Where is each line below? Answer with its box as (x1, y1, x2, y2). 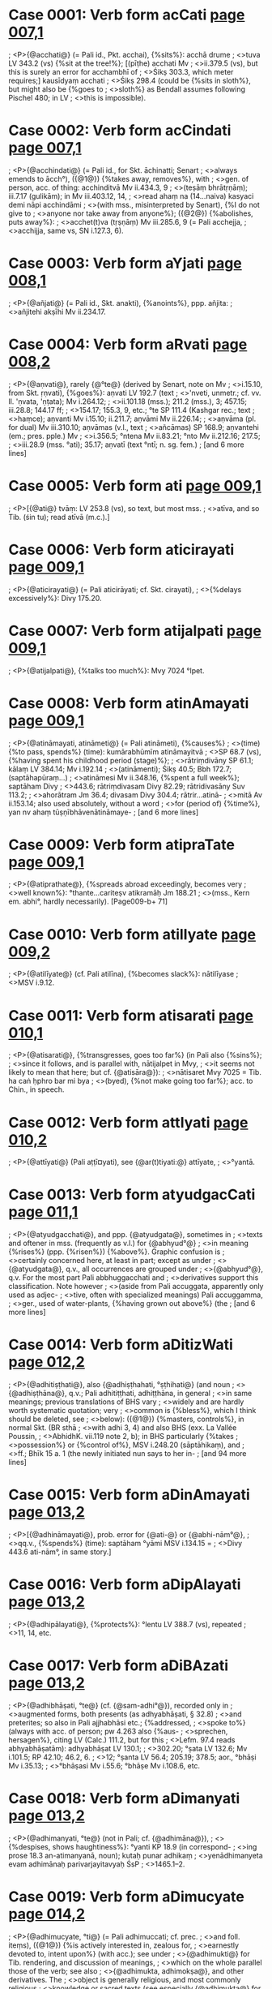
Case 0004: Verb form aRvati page (8, 335, 248, 354)
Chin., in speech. (8, 1085, 65, 1094)
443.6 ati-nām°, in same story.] (8, 1547, 112, 1557)
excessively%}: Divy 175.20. (8, 593, 102, 603)
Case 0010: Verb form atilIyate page (8, 925, 257, 943)
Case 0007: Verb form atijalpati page (8, 621, 261, 640)
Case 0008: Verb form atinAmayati (8, 694, 249, 712)
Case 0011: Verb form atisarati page (8, 1006, 253, 1025)
